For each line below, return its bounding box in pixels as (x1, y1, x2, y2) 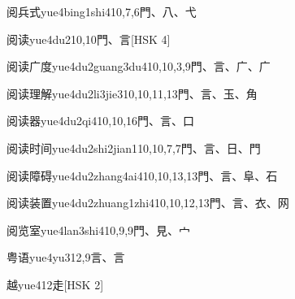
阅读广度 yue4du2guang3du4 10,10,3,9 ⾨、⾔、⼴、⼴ (7, 58, 271, 75)
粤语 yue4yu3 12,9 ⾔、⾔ (7, 249, 125, 266)
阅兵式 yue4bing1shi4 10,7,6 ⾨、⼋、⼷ (7, 3, 197, 19)
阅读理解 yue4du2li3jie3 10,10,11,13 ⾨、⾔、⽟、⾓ (7, 84, 258, 102)
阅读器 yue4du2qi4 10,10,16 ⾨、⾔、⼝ (7, 112, 195, 129)
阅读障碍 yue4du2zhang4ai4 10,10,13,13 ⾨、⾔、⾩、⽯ (7, 167, 278, 184)
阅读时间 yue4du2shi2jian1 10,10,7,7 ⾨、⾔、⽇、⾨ (7, 139, 261, 156)
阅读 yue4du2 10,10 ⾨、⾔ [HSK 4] (7, 30, 171, 47)
